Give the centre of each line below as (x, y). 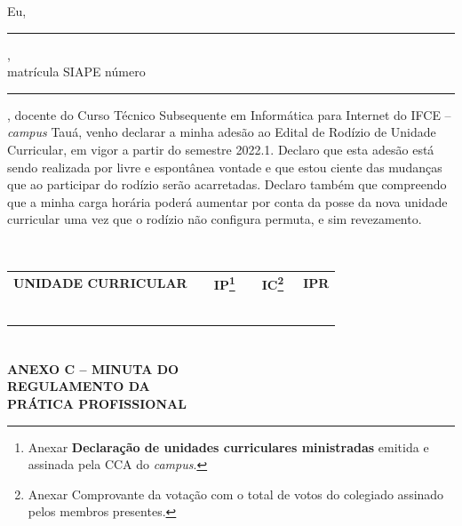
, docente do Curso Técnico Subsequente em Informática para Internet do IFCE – (229, 114)
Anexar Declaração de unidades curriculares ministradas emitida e (228, 446)
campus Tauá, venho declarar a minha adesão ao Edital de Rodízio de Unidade (222, 132)
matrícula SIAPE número (76, 72)
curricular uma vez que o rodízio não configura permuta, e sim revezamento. (215, 219)
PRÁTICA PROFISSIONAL (97, 403)
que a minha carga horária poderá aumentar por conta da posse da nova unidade (227, 201)
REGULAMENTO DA (79, 386)
